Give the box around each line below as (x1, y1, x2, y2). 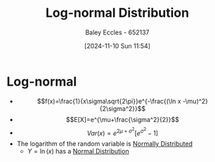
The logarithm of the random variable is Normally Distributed (16, 140, 193, 148)
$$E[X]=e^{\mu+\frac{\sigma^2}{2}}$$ (65, 115, 180, 123)
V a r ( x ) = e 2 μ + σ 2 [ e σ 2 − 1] (86, 126, 159, 137)
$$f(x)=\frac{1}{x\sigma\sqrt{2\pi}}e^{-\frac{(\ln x (37, 97, 181, 105)
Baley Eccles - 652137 (85, 28, 150, 36)
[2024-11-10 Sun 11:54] (84, 41, 150, 50)
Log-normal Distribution (45, 5, 190, 21)
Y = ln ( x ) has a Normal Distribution (27, 147, 129, 156)
